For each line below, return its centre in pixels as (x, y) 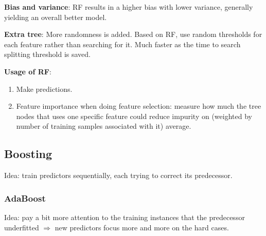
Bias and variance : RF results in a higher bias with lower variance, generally (129, 7)
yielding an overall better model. (56, 17)
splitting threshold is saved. (47, 54)
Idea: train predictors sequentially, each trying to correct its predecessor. (118, 175)
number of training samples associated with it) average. (104, 126)
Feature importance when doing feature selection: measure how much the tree (139, 106)
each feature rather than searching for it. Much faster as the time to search (122, 44)
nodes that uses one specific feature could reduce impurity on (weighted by (134, 116)
